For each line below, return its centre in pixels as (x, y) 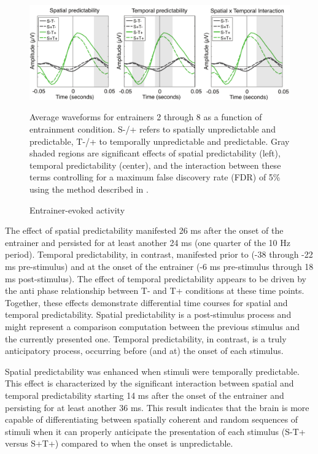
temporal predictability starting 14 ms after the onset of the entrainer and (145, 395)
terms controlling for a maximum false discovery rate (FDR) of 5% (155, 177)
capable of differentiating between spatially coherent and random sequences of (152, 419)
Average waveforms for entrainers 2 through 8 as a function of (146, 117)
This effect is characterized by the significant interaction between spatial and (149, 383)
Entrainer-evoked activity (77, 210)
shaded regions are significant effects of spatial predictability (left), (155, 153)
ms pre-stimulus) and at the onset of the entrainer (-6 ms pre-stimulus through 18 (159, 266)
